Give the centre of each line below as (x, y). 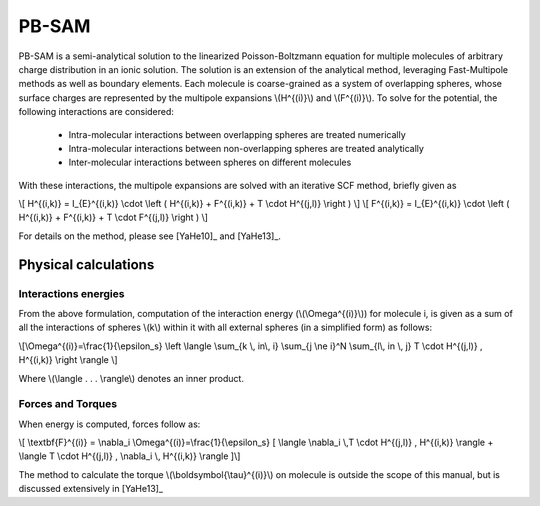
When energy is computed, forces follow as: (109, 424)
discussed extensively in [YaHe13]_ (91, 489)
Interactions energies (71, 293)
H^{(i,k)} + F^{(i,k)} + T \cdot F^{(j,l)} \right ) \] (113, 217)
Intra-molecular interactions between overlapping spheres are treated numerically (237, 134)
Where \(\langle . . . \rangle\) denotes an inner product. (131, 378)
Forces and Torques (68, 404)
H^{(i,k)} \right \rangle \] (68, 360)
